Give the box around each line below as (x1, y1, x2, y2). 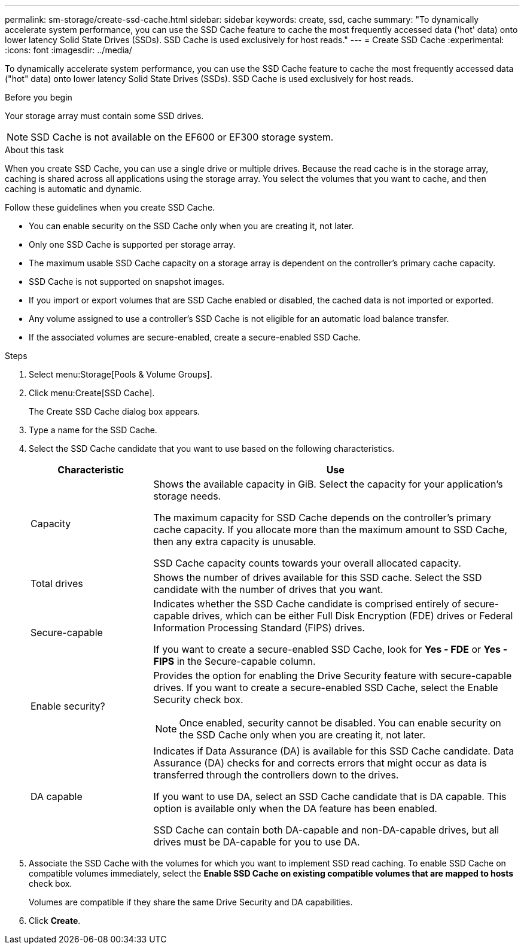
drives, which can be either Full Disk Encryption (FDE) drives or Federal (192, 610, 513, 622)
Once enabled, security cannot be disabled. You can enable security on (179, 717, 501, 729)
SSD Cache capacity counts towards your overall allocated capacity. (153, 557, 461, 569)
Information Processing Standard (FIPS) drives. (153, 622, 365, 634)
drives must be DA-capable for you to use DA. (153, 836, 360, 848)
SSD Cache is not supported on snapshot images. (29, 276, 225, 287)
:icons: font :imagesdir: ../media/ (5, 45, 132, 55)
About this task (5, 145, 64, 155)
